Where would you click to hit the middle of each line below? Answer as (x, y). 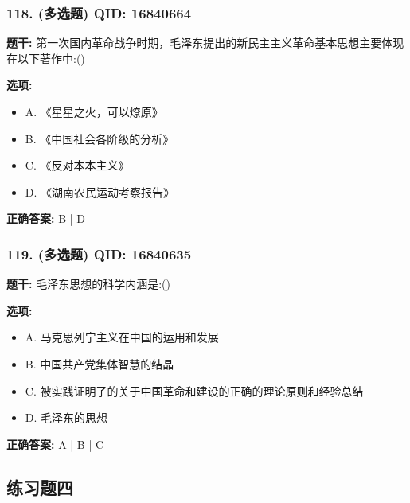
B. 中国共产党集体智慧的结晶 (100, 363)
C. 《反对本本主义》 (77, 165)
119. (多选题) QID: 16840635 (99, 253)
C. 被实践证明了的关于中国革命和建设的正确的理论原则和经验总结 (194, 390)
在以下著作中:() (46, 58)
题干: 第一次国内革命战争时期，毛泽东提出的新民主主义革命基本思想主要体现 (205, 43)
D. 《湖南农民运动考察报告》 (100, 191)
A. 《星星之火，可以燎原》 (94, 111)
